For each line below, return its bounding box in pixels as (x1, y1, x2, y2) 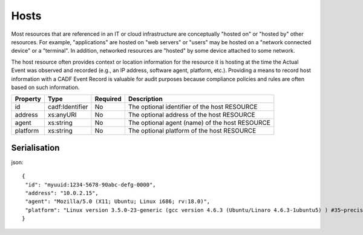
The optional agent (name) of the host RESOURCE (128, 119, 270, 127)
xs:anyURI (47, 111, 77, 119)
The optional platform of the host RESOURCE (128, 127, 257, 135)
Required (94, 94, 122, 103)
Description (128, 94, 163, 103)
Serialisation (11, 142, 60, 153)
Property (15, 94, 42, 103)
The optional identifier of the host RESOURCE (128, 103, 258, 111)
